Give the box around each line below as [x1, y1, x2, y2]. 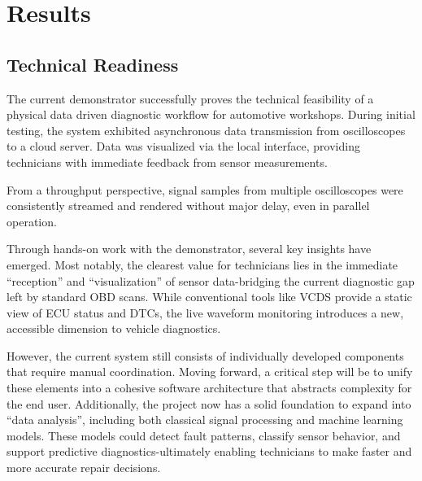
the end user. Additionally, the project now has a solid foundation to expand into [7, 395, 411, 412]
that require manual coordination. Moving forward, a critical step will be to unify [7, 363, 413, 380]
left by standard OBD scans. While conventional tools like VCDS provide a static [7, 288, 412, 305]
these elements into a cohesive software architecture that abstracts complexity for [7, 379, 412, 396]
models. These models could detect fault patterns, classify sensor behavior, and [7, 426, 401, 444]
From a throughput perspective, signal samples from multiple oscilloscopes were [7, 181, 403, 198]
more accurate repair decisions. [7, 459, 161, 476]
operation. [7, 212, 57, 230]
